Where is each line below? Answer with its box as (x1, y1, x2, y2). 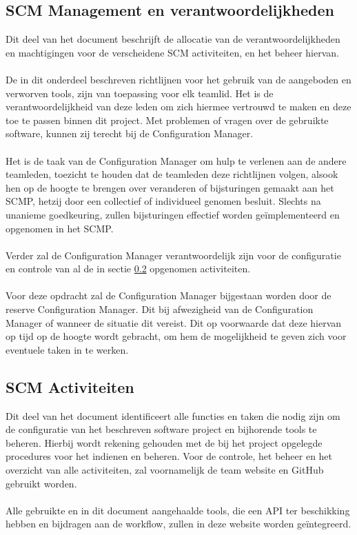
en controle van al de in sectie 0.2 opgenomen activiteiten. (6, 261, 251, 276)
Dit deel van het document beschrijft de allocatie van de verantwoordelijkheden (6, 32, 340, 46)
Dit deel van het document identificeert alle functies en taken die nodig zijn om (6, 408, 340, 423)
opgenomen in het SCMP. (6, 221, 114, 235)
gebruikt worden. (6, 476, 77, 490)
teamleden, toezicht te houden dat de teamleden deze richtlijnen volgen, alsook (6, 167, 338, 181)
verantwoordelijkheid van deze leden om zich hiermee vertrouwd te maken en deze (6, 99, 351, 114)
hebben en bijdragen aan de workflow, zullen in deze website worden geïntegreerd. (6, 516, 351, 531)
